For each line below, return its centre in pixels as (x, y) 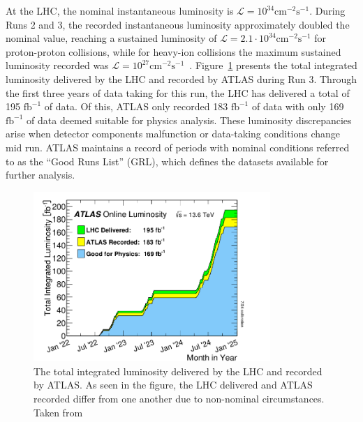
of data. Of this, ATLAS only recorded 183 (136, 106)
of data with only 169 (298, 106)
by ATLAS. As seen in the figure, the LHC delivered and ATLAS (173, 385)
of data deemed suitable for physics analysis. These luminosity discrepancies (189, 120)
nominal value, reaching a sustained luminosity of (111, 38)
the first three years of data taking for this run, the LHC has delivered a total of (178, 92)
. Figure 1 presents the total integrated (273, 65)
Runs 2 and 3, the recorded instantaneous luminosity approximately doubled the (178, 24)
